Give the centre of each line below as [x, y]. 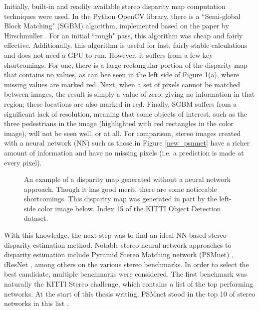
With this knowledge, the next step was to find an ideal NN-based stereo [115, 235]
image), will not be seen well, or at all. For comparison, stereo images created [123, 133]
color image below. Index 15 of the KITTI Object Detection [129, 208]
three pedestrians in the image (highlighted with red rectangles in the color [119, 123]
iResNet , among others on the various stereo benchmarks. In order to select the [127, 264]
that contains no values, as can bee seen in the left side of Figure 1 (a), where [122, 75]
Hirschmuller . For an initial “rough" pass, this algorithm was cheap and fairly [124, 35]
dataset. [36, 218]
